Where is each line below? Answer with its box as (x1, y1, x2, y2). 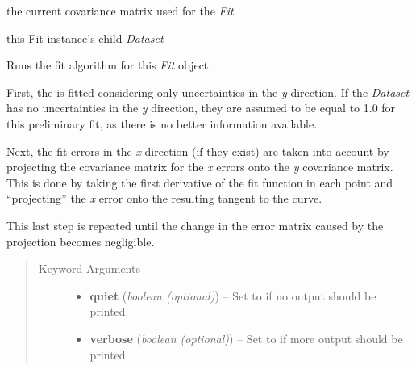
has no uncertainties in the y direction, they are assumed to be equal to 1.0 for (6, 99, 396, 116)
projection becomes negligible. (6, 233, 155, 249)
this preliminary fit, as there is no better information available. (6, 115, 318, 132)
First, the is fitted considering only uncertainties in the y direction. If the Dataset (6, 83, 410, 100)
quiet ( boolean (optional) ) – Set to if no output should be (89, 287, 376, 304)
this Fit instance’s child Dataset (6, 29, 164, 46)
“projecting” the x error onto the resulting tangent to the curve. (6, 190, 322, 207)
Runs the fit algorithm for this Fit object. (6, 57, 212, 73)
